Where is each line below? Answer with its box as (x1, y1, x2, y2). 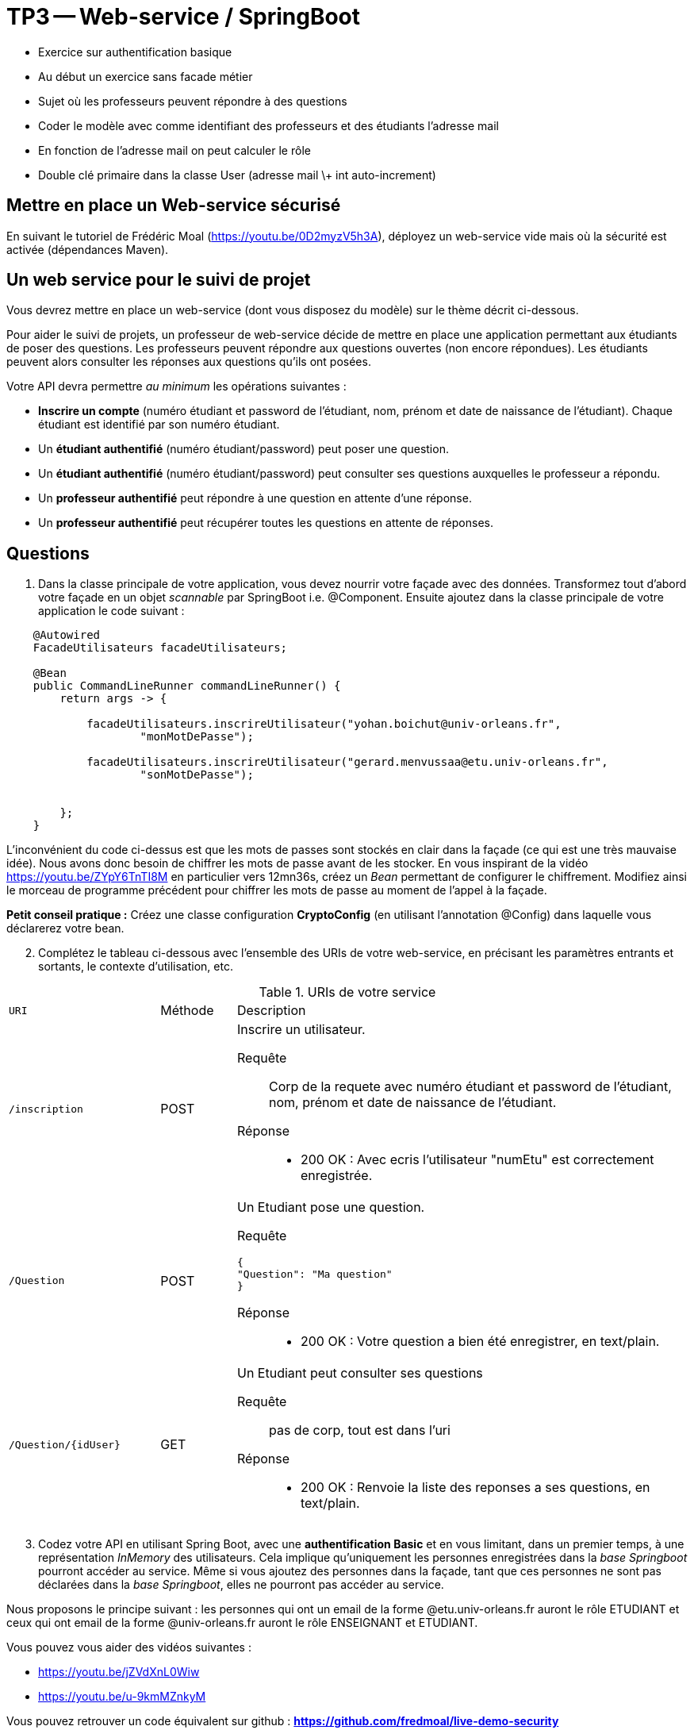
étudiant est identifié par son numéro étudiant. (38, 417, 280, 432)
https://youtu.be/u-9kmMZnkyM (38, 1690, 206, 1704)
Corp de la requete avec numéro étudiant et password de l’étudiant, (268, 1078, 672, 1095)
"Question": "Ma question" (236, 1268, 393, 1281)
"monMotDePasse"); (140, 730, 254, 744)
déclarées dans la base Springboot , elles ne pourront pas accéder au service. (38, 1578, 444, 1592)
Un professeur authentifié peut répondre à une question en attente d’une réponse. (38, 491, 472, 506)
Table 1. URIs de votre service (259, 984, 436, 1001)
